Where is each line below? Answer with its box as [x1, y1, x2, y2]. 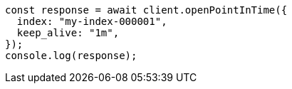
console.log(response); [5, 50, 137, 61]
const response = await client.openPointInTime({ [5, 4, 288, 16]
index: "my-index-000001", [16, 16, 167, 27]
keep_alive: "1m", [16, 27, 120, 38]
